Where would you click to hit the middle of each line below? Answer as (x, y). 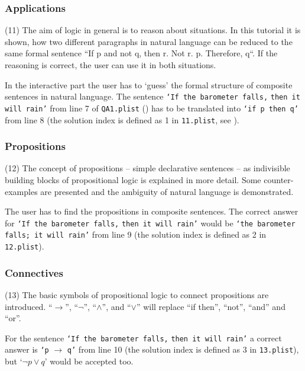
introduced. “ (29, 306)
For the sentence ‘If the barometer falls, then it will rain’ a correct (143, 338)
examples (21, 191)
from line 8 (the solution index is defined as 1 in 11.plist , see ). (122, 119)
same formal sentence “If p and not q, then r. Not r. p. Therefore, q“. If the (141, 53)
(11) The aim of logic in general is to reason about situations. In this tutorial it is (153, 30)
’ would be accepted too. (89, 361)
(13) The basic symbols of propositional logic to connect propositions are (137, 294)
